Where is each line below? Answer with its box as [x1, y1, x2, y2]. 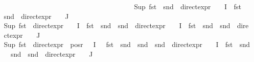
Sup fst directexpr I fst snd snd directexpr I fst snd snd [4, 20, 231, 31]
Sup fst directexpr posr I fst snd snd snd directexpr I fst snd [4, 39, 250, 49]
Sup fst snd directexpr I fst [134, 1, 241, 11]
